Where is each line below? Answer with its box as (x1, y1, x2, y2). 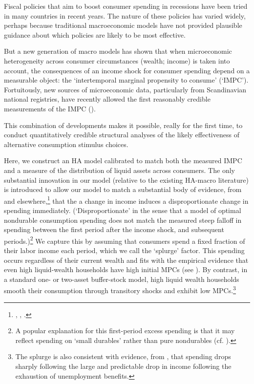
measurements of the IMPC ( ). (4, 103, 96, 113)
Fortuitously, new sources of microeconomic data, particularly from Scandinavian (4, 84, 247, 94)
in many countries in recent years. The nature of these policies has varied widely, (4, 10, 246, 21)
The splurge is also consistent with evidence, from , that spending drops (15, 351, 231, 362)
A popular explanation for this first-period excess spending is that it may (15, 325, 235, 336)
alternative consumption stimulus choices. (4, 139, 128, 149)
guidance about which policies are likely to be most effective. (4, 29, 186, 40)
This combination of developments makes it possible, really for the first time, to (4, 120, 243, 130)
